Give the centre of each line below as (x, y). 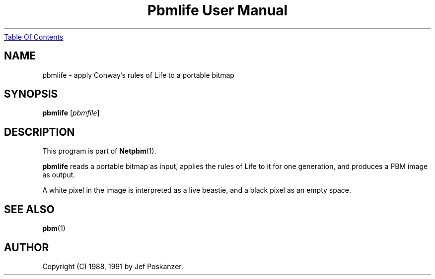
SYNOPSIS (31, 94)
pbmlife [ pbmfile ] (71, 113)
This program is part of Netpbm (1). (99, 151)
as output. (59, 175)
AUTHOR (27, 247)
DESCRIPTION (39, 132)
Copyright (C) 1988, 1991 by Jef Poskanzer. (113, 266)
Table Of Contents (34, 37)
